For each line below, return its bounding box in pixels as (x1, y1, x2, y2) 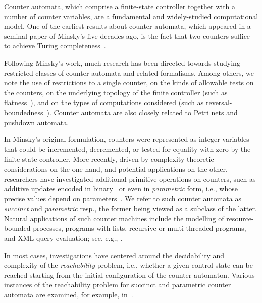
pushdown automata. (4, 117, 69, 127)
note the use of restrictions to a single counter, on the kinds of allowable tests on (4, 77, 254, 88)
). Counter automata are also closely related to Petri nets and (46, 107, 238, 117)
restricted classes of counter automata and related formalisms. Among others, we (4, 67, 254, 78)
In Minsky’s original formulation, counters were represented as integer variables (4, 134, 249, 144)
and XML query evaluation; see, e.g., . (4, 233, 123, 243)
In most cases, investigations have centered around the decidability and (4, 249, 225, 260)
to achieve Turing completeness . (4, 40, 106, 51)
